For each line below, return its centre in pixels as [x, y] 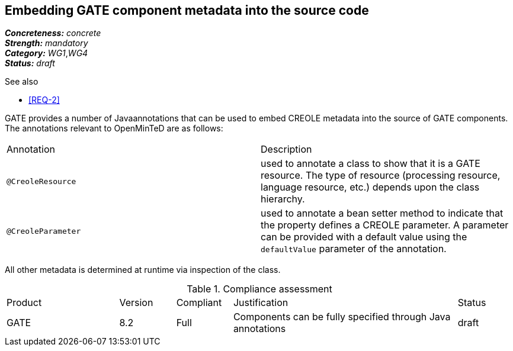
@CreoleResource [41, 181]
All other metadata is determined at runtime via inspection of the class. [143, 270]
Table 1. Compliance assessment [259, 289]
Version [136, 303]
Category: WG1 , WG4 [47, 53]
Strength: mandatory [47, 43]
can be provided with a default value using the [364, 237]
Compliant [199, 303]
